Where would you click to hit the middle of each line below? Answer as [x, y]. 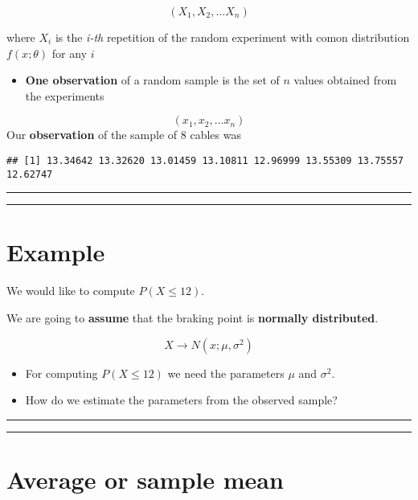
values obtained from [345, 80]
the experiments [65, 95]
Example [56, 252]
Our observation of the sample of [92, 135]
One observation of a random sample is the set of [152, 80]
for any [70, 53]
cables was [215, 135]
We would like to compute [71, 291]
